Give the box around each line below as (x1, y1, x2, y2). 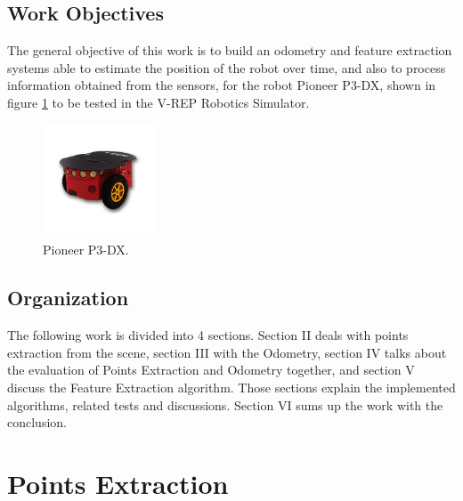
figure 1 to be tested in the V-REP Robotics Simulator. (7, 93, 310, 111)
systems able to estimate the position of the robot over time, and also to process (7, 58, 446, 77)
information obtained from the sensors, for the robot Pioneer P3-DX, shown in (7, 76, 436, 94)
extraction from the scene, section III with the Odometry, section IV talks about (7, 343, 447, 361)
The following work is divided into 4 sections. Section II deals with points (7, 326, 409, 344)
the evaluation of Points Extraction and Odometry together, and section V (7, 360, 415, 379)
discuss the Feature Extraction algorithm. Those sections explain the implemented (7, 377, 456, 396)
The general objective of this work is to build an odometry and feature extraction (7, 41, 452, 60)
